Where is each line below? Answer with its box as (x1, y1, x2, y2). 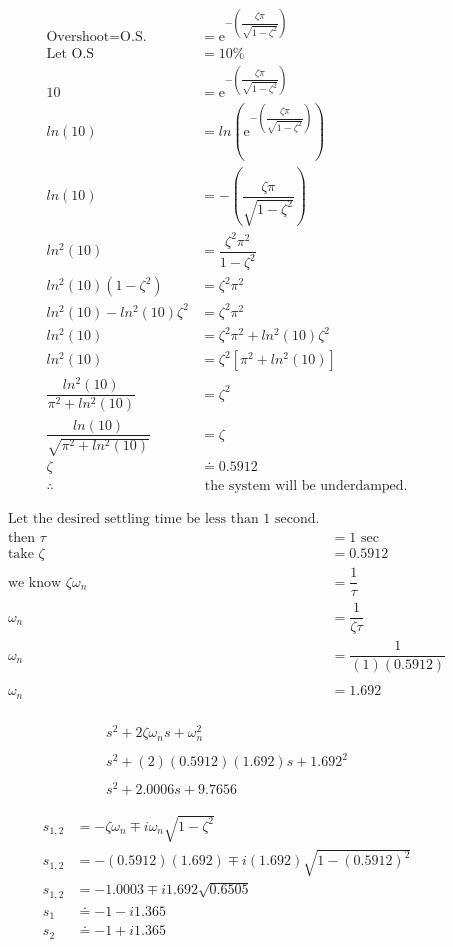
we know (7, 575, 62, 590)
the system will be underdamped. (204, 479, 408, 494)
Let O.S (46, 46, 95, 61)
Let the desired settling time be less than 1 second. (7, 512, 320, 527)
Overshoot (46, 29, 110, 44)
